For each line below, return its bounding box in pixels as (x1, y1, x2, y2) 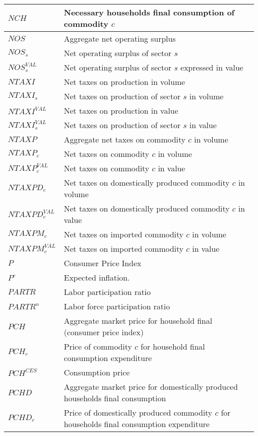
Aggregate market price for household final (64, 315, 212, 326)
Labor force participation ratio (64, 300, 170, 312)
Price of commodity (64, 341, 132, 352)
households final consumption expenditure (64, 418, 210, 430)
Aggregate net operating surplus (64, 33, 176, 44)
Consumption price (64, 366, 130, 378)
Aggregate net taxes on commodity (64, 134, 186, 145)
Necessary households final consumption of (64, 6, 235, 18)
